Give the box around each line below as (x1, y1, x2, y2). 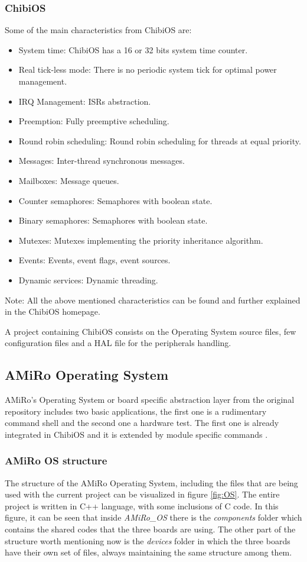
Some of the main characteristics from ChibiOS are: (5, 24, 192, 36)
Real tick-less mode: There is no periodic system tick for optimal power (18, 63, 277, 76)
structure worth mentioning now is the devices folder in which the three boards (5, 534, 290, 547)
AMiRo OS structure (5, 453, 107, 468)
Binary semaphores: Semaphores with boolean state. (18, 214, 208, 227)
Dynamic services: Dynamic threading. (18, 273, 158, 286)
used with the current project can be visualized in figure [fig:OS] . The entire (5, 488, 280, 500)
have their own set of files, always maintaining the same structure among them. (5, 546, 292, 558)
